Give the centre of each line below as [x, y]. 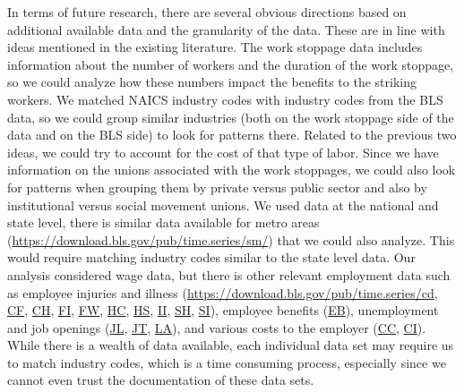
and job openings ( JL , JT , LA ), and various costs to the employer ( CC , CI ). [217, 327]
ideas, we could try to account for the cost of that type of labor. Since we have [223, 152]
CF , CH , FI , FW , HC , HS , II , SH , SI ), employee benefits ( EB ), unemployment [223, 310]
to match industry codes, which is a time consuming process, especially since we [227, 362]
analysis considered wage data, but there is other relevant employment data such [229, 274]
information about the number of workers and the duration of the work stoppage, [231, 64]
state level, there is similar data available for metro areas [163, 222]
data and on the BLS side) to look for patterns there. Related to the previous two [232, 135]
